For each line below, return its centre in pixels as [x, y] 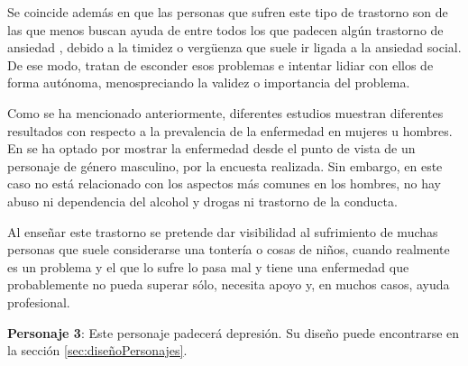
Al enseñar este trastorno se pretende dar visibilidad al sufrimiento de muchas [223, 231]
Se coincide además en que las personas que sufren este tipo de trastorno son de [228, 12]
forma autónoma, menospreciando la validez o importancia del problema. [209, 82]
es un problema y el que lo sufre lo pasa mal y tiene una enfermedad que [208, 266]
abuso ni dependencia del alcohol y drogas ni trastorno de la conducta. [202, 201]
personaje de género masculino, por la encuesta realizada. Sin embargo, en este [225, 165]
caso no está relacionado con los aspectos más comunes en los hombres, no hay [224, 183]
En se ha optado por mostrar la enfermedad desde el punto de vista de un [211, 148]
